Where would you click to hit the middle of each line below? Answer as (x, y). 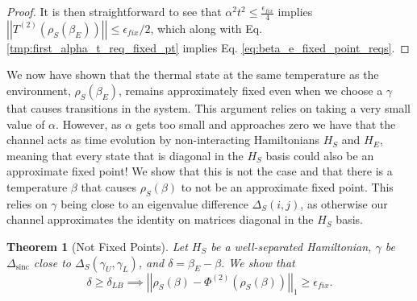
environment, (39, 91)
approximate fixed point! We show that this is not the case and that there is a (200, 171)
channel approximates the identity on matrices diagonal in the (160, 219)
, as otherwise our (344, 203)
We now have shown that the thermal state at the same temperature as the (193, 74)
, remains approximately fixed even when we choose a (250, 91)
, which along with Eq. (206, 28)
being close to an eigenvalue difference (154, 203)
